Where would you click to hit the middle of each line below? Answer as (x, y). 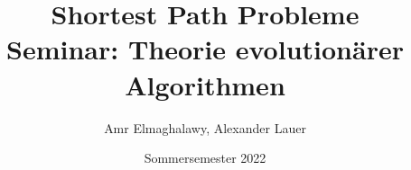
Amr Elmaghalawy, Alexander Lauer (205, 127)
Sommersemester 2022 (205, 158)
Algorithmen (205, 84)
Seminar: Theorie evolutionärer (205, 49)
